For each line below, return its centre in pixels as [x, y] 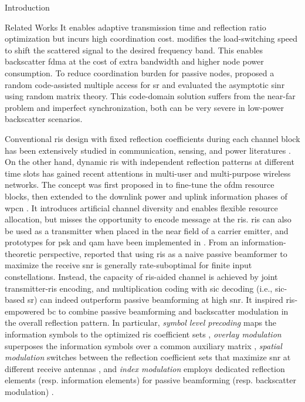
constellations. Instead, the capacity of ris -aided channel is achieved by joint [141, 277]
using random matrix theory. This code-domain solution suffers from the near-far [150, 96]
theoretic [21, 253]
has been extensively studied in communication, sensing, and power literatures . [148, 150]
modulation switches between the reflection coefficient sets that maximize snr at [148, 357]
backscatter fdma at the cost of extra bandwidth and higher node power [134, 61]
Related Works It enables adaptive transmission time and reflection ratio [135, 27]
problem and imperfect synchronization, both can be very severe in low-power [144, 107]
